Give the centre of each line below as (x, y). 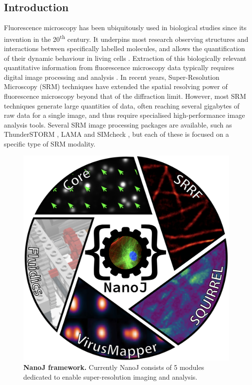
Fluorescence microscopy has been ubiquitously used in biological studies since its (125, 27)
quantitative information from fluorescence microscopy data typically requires (119, 67)
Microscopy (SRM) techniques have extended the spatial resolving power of (116, 86)
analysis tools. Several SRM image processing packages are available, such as (118, 124)
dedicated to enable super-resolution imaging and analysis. (110, 376)
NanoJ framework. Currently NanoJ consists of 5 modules (114, 367)
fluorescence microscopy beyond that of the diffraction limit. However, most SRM (125, 96)
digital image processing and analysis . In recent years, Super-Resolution (112, 77)
